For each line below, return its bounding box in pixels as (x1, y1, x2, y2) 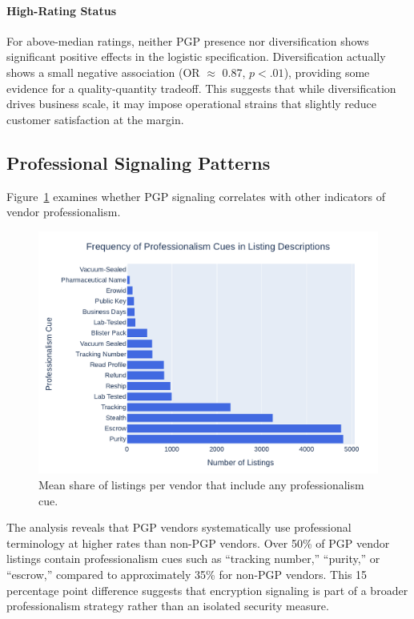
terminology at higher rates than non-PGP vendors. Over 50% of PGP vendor (6, 534, 390, 551)
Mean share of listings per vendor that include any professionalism (38, 476, 364, 493)
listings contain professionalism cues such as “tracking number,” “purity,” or (6, 550, 380, 567)
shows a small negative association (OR (6, 63, 200, 80)
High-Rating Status (6, 2, 117, 18)
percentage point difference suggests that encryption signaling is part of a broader (6, 581, 408, 598)
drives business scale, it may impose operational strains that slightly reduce (6, 95, 377, 112)
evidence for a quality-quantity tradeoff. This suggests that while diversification (6, 79, 396, 96)
